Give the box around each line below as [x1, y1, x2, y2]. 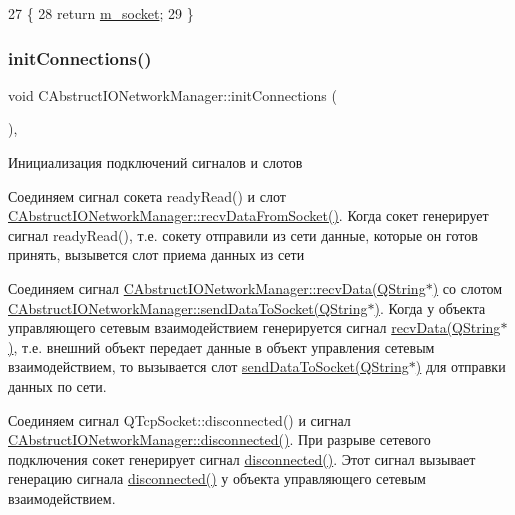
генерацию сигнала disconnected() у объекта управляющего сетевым [8, 468, 426, 489]
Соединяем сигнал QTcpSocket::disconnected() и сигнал [8, 409, 351, 430]
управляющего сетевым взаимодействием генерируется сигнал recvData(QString [8, 317, 501, 338]
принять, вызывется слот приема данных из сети [8, 244, 305, 265]
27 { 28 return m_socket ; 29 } [8, 3, 194, 23]
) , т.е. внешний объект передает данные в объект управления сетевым [8, 336, 435, 357]
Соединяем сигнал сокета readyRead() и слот [8, 185, 286, 206]
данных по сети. [8, 375, 107, 396]
